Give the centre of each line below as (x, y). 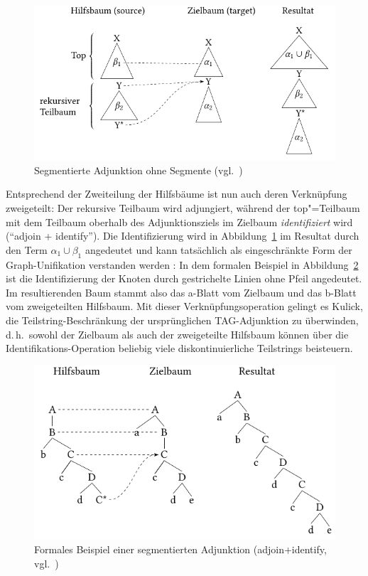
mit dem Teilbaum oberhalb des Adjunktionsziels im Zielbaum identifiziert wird (179, 222)
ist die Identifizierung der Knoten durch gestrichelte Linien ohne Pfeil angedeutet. (184, 278)
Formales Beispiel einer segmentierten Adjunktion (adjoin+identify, (180, 549)
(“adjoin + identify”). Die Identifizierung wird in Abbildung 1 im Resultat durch (183, 236)
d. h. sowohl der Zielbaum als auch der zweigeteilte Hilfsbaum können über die (177, 334)
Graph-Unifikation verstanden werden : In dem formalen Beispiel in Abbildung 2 (182, 264)
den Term (27, 249)
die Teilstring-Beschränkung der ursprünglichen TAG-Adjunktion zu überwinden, (182, 320)
